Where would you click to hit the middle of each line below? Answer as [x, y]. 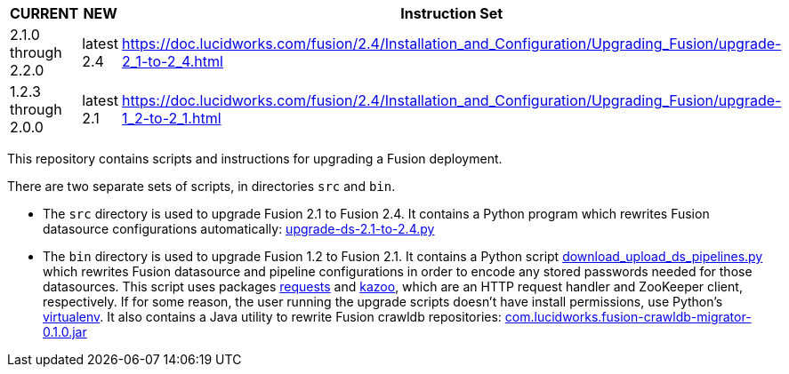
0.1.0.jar [65, 332]
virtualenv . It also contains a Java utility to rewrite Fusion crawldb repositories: [272, 317]
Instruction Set [452, 13]
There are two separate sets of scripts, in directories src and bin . [201, 186]
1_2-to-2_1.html [172, 118]
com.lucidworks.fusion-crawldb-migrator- [628, 317]
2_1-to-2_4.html [173, 61]
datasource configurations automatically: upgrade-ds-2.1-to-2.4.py [239, 229]
